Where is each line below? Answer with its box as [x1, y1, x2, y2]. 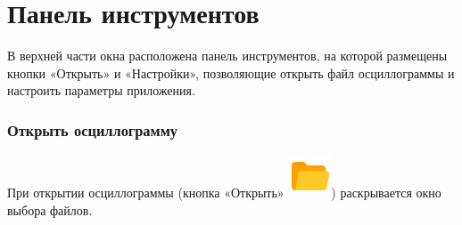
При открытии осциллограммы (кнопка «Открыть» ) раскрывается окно [7, 183, 441, 202]
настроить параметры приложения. [7, 81, 195, 100]
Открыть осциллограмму [7, 118, 178, 141]
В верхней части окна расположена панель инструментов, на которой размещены [7, 46, 448, 65]
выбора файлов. [7, 200, 93, 219]
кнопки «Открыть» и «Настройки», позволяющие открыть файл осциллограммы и [7, 63, 455, 82]
